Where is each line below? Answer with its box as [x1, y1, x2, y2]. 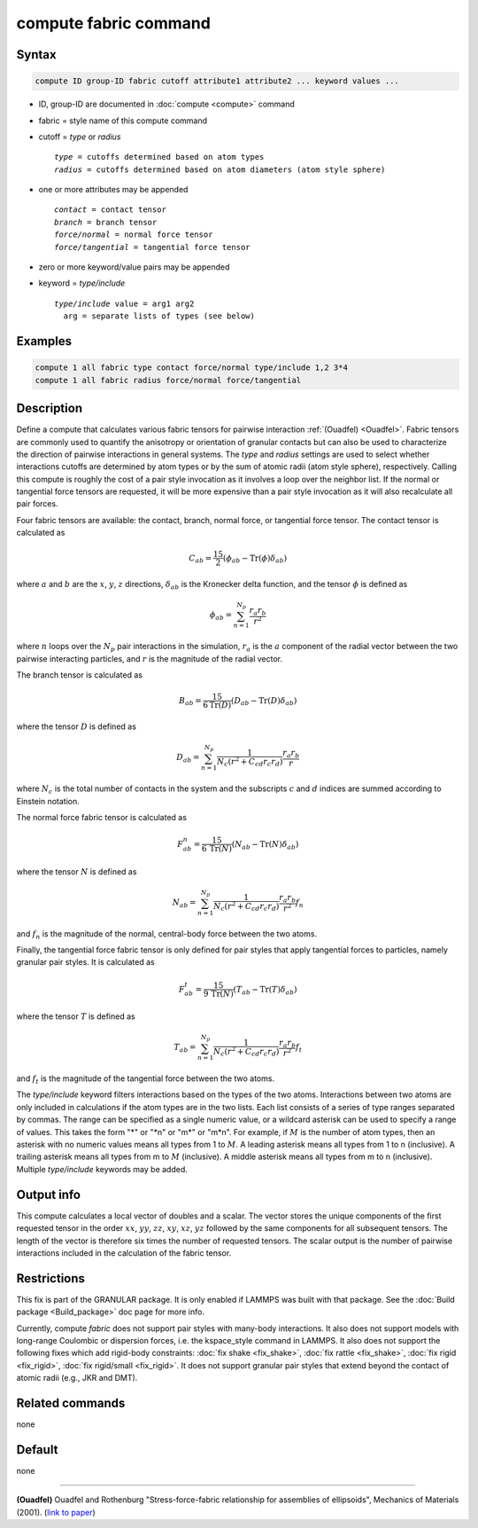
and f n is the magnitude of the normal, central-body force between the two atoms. [16, 928, 318, 941]
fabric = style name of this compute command [38, 115, 208, 126]
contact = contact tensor [54, 205, 167, 215]
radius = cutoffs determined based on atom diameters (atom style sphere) [54, 164, 386, 175]
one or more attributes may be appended [38, 184, 189, 195]
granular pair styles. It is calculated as [16, 957, 155, 968]
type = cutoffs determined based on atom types [54, 152, 265, 162]
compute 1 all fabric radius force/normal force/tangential [35, 375, 302, 385]
